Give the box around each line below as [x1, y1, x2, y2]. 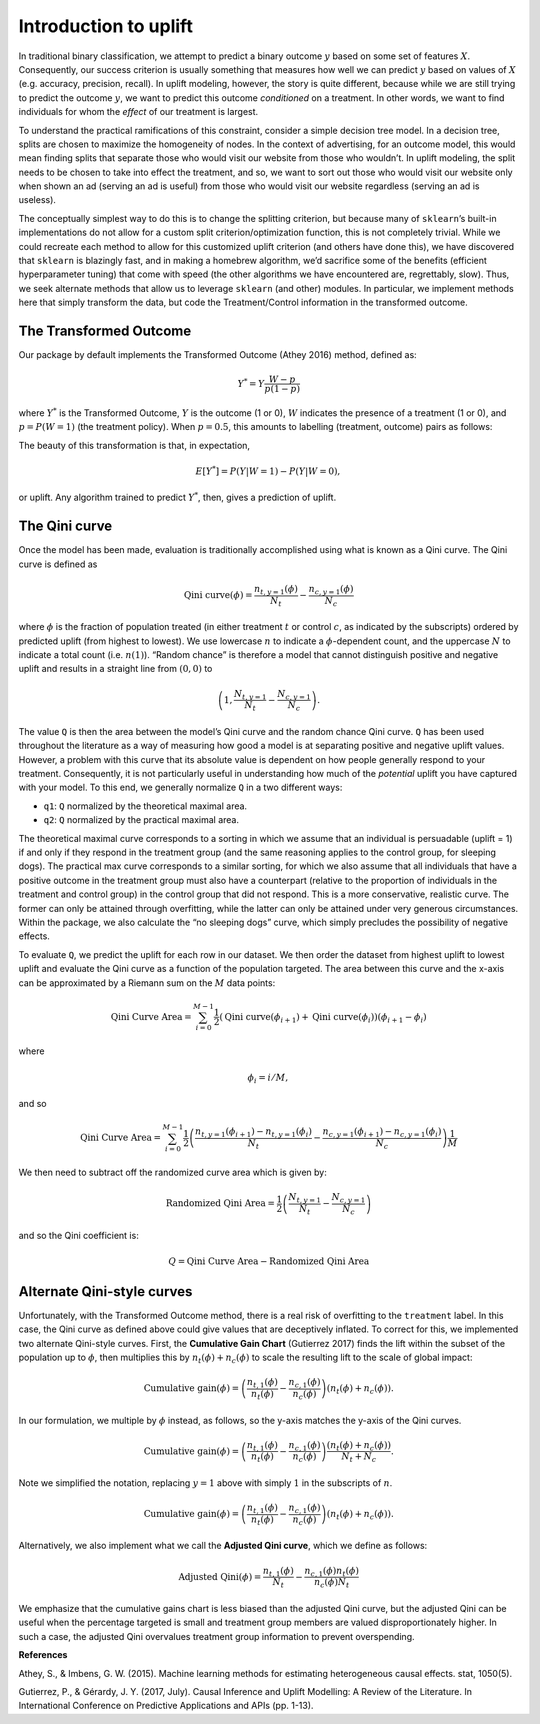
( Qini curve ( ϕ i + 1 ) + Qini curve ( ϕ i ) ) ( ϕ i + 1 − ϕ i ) [219, 1011, 427, 1025]
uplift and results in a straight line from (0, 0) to [18, 663, 213, 675]
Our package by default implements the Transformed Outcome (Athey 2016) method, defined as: [18, 349, 417, 361]
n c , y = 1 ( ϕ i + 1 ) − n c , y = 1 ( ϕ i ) [322, 1126, 442, 1139]
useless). [18, 194, 57, 206]
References [18, 1649, 68, 1661]
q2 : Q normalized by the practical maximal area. [43, 814, 240, 826]
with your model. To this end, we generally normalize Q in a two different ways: [18, 781, 343, 794]
